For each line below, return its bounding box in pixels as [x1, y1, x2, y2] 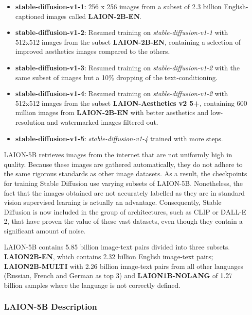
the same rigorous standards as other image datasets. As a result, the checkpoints [4, 168, 247, 179]
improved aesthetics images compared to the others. [15, 46, 170, 56]
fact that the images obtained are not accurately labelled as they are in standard [4, 187, 245, 198]
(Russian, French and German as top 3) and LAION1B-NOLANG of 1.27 [4, 270, 233, 281]
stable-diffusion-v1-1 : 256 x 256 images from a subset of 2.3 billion [15, 1, 222, 11]
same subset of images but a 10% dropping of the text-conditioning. [15, 72, 218, 82]
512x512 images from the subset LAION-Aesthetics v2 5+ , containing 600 [15, 98, 247, 108]
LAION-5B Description [4, 300, 97, 313]
